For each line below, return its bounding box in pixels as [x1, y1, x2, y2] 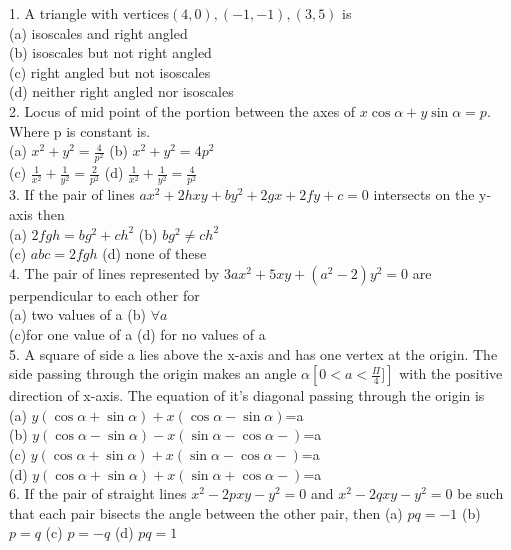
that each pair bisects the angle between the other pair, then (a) [9, 502, 403, 523]
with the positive [399, 363, 503, 384]
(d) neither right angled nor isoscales [9, 81, 234, 102]
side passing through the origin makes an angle [9, 363, 297, 384]
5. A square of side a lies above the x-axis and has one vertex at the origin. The [9, 343, 498, 364]
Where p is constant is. [9, 120, 151, 141]
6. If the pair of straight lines [9, 483, 187, 504]
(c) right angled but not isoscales [9, 61, 211, 82]
